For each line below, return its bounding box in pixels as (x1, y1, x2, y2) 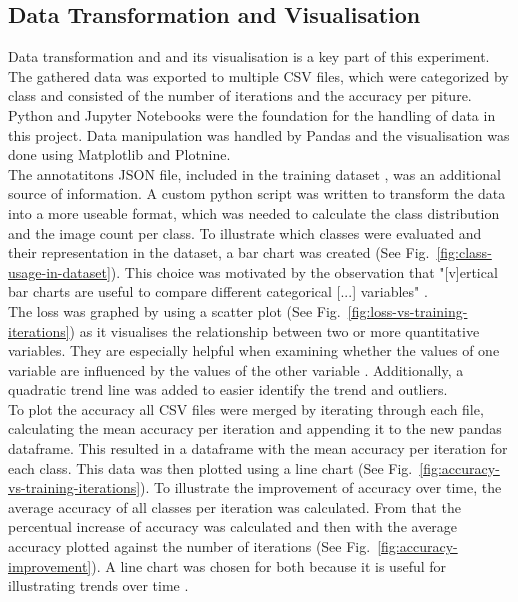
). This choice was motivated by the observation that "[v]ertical (110, 261, 498, 282)
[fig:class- (436, 242, 492, 263)
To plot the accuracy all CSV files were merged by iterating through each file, (8, 398, 484, 419)
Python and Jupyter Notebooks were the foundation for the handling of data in (8, 104, 496, 125)
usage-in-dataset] (8, 261, 111, 282)
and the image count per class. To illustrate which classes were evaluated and (8, 222, 482, 243)
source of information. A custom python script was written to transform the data (8, 183, 506, 204)
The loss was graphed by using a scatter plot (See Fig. (8, 300, 341, 321)
